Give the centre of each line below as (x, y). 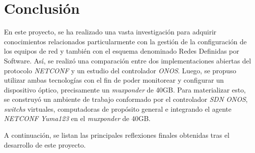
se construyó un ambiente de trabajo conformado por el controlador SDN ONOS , (126, 99)
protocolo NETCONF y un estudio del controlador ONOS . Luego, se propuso (120, 70)
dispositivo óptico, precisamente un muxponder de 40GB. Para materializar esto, (125, 89)
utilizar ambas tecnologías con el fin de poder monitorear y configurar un (114, 80)
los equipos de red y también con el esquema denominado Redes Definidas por (122, 51)
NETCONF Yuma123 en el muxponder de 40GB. (77, 118)
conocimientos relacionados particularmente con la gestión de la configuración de (125, 41)
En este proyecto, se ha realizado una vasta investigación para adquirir (110, 32)
